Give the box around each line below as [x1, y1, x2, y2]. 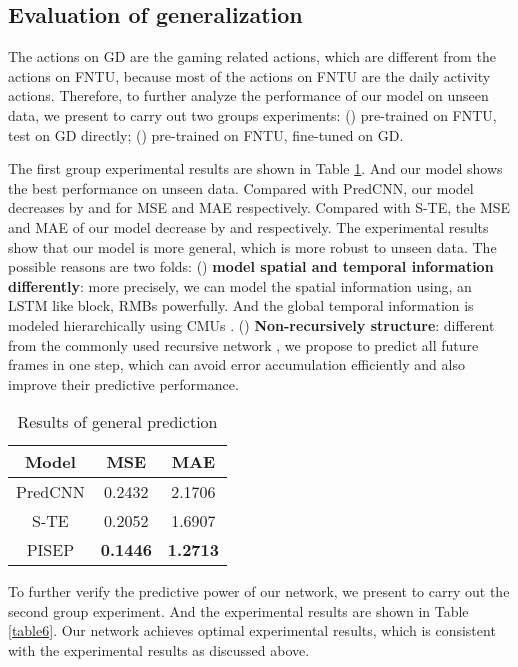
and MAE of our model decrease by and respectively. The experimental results [8, 216, 489, 237]
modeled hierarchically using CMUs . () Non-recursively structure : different [8, 314, 495, 335]
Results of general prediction [17, 410, 218, 434]
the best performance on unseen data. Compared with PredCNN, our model [8, 177, 474, 198]
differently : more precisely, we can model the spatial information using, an [8, 275, 472, 296]
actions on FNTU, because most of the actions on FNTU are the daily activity [8, 65, 491, 86]
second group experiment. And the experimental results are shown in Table [8, 600, 469, 621]
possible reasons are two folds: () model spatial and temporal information [8, 256, 494, 277]
